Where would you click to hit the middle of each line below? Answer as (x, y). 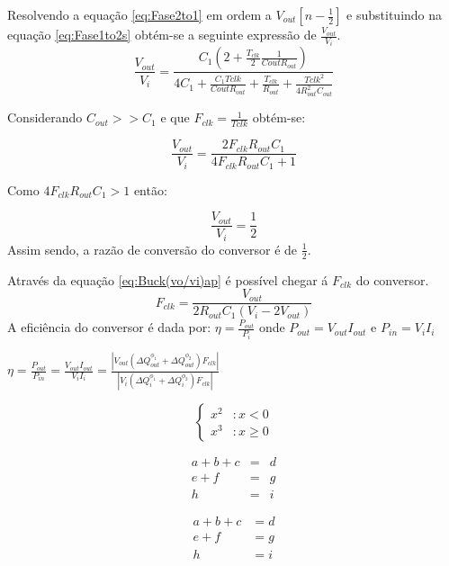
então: (150, 189)
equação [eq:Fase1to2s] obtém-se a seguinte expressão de (162, 34)
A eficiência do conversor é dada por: (109, 327)
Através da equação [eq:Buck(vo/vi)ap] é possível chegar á (168, 279)
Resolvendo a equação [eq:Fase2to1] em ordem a (139, 14)
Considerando (45, 117)
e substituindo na (395, 14)
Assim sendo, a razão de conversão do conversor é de (153, 249)
